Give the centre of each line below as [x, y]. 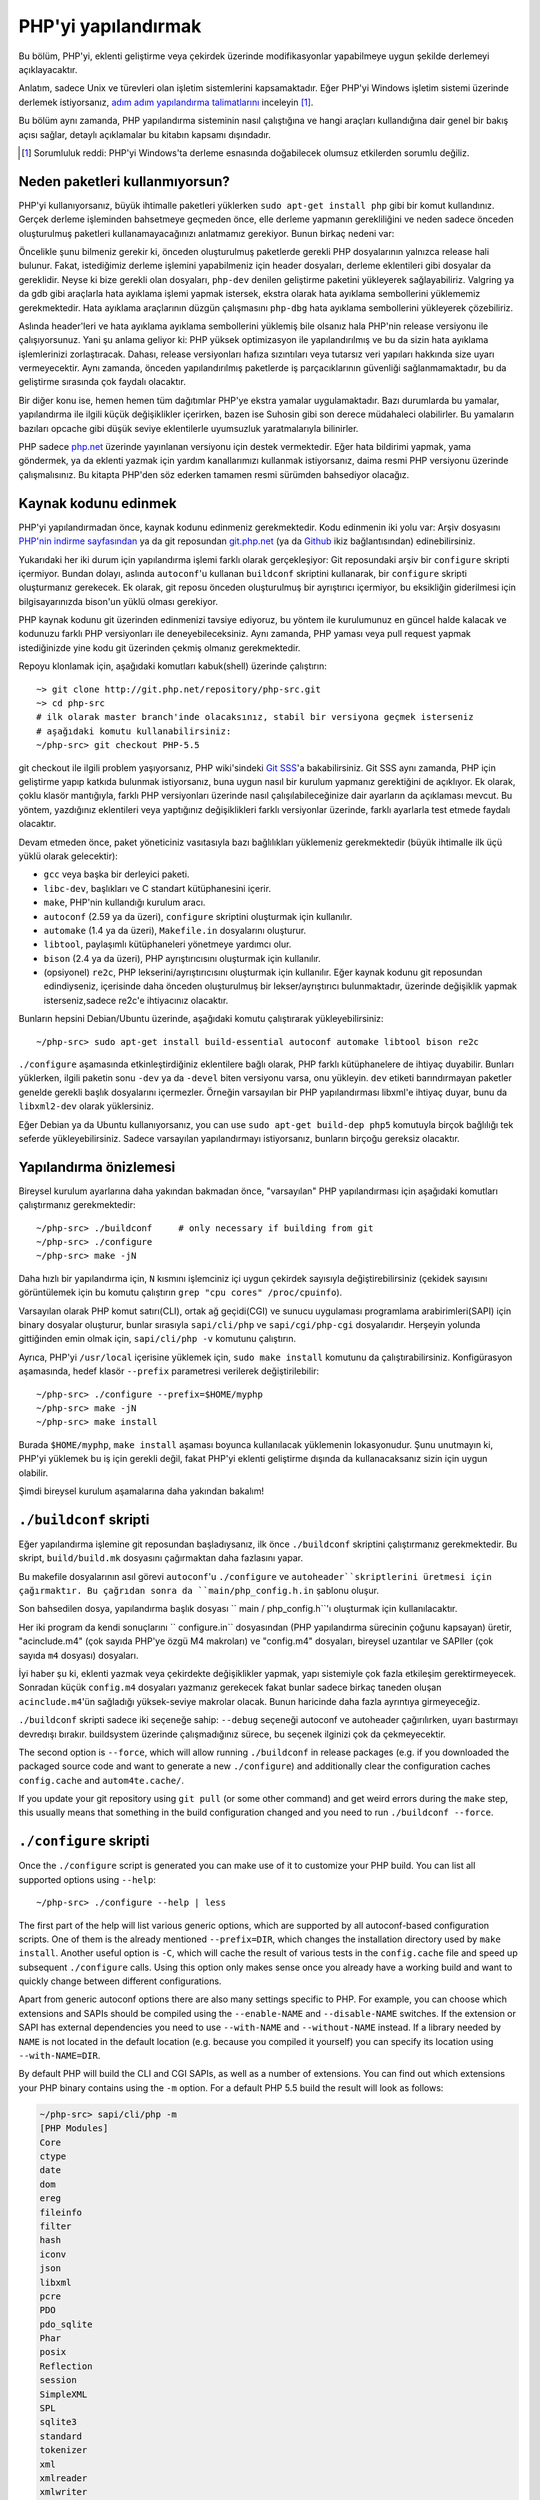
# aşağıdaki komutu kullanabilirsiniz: [134, 731]
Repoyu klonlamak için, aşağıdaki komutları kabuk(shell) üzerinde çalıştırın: [172, 666]
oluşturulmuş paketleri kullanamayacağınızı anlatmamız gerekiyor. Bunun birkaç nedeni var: [206, 233]
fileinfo [61, 2212]
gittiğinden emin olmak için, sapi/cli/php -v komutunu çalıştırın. [157, 1339]
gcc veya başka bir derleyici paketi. [116, 874]
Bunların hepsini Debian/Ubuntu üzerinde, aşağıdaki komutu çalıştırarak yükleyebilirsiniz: [201, 1019]
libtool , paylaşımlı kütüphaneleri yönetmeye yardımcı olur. [167, 944]
